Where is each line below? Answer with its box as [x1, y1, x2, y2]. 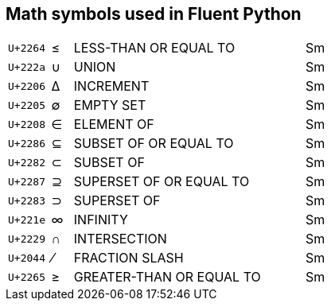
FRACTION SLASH [73, 250, 184, 266]
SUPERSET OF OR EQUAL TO [73, 173, 250, 190]
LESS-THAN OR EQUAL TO [73, 40, 236, 56]
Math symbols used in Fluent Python [6, 4, 302, 24]
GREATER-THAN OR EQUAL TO [73, 269, 261, 286]
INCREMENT [73, 78, 150, 95]
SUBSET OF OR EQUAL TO [73, 135, 234, 152]
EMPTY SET [73, 97, 146, 114]
